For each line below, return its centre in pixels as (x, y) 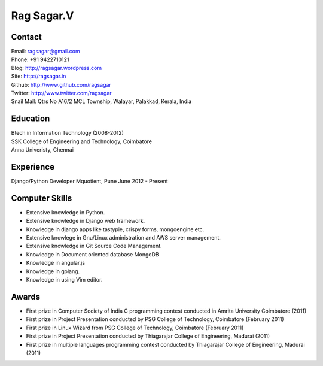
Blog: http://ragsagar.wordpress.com (56, 68)
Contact (26, 37)
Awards (26, 297)
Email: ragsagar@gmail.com (45, 52)
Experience (33, 167)
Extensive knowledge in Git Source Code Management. (94, 246)
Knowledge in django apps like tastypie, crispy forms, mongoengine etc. (115, 229)
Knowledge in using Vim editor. (64, 280)
